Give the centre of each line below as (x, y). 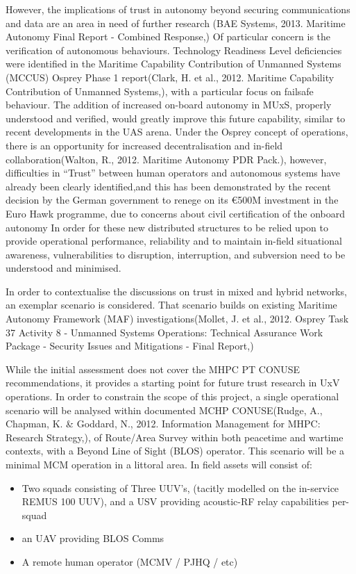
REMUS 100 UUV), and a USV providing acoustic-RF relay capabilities (175, 501)
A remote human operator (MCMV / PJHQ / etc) (130, 561)
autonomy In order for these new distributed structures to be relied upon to (167, 227)
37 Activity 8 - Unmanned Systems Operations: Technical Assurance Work (164, 332)
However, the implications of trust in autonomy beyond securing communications (178, 9)
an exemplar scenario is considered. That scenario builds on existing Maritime (171, 305)
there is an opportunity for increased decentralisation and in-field (144, 145)
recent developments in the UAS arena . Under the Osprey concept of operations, (177, 132)
